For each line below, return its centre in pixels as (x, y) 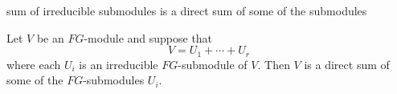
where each (34, 64)
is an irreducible (119, 64)
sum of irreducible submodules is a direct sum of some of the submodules (187, 10)
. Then (274, 64)
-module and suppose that (148, 37)
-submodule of (213, 64)
